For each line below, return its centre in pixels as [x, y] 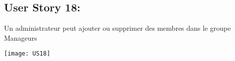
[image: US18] [27, 54]
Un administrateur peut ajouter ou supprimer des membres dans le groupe [117, 28]
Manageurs [21, 37]
